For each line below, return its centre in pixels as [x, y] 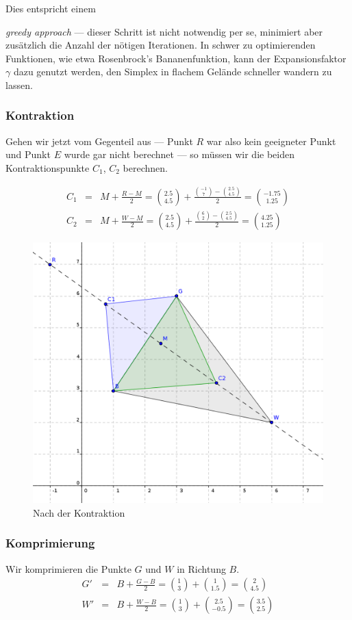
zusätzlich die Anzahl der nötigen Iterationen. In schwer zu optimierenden [161, 45]
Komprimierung [50, 543]
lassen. [19, 85]
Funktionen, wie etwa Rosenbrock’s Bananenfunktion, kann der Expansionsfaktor [176, 58]
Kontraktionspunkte [48, 167]
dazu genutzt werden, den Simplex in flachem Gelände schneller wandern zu [173, 72]
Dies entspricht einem [51, 8]
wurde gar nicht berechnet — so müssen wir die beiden [179, 154]
